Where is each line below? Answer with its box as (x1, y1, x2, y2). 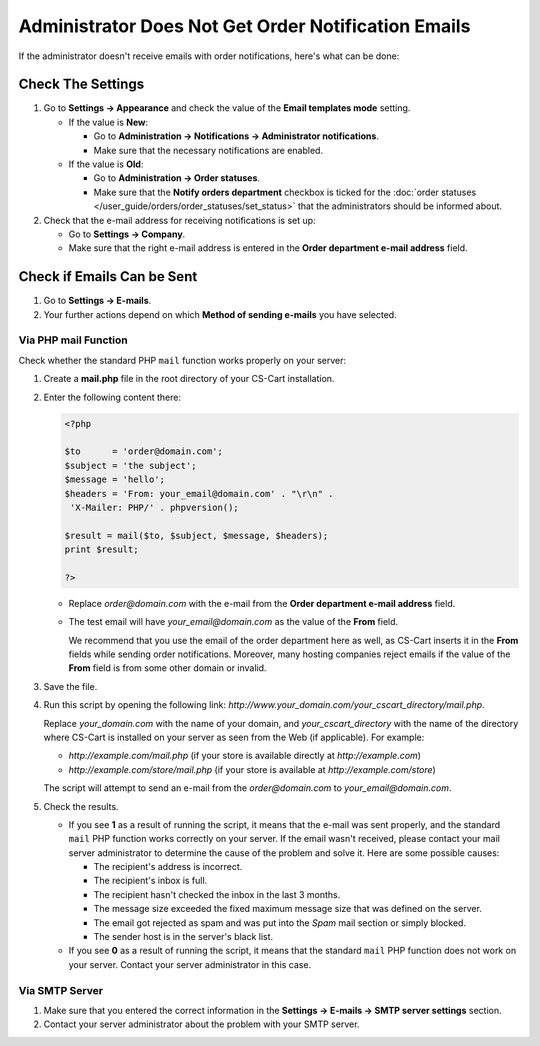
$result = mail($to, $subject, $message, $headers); (64, 530, 329, 541)
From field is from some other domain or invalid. (68, 662, 267, 674)
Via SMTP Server (18, 983, 104, 997)
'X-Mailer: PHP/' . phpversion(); (70, 501, 239, 513)
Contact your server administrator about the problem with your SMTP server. (43, 1018, 360, 1030)
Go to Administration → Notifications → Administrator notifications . (93, 130, 380, 142)
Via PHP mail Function (18, 333, 129, 347)
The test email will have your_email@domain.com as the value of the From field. (68, 616, 399, 628)
